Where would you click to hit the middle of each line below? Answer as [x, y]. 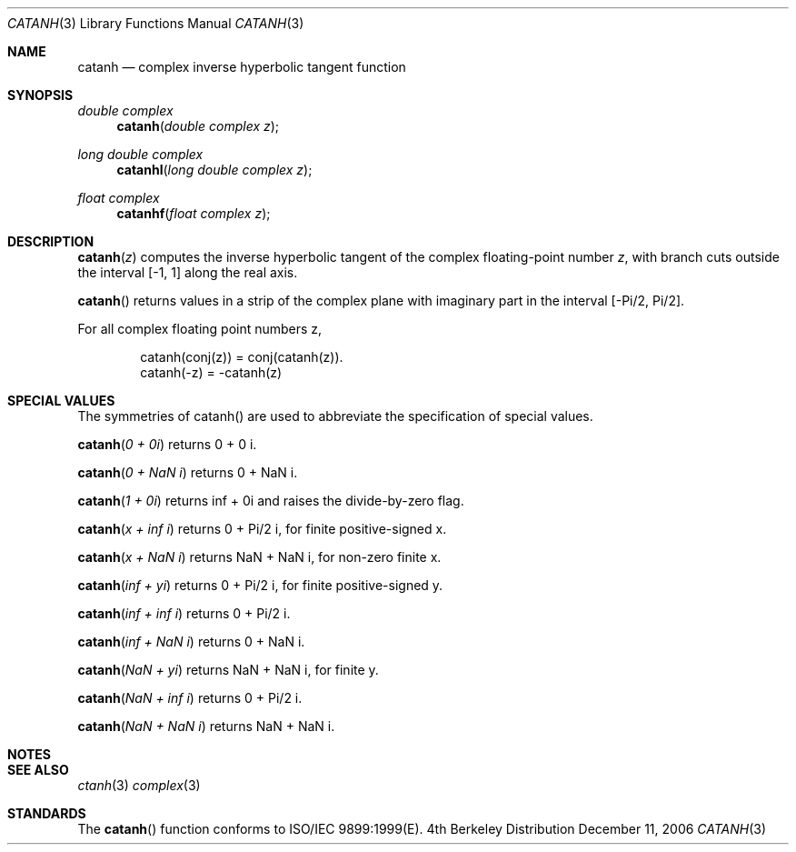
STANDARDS [47, 813]
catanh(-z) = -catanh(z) [211, 372]
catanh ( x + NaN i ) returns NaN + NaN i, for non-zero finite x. [259, 557]
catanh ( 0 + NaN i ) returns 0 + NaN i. [188, 472]
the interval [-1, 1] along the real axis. [188, 272]
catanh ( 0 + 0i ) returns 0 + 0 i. [167, 444]
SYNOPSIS [40, 95]
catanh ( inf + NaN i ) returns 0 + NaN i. [191, 642]
